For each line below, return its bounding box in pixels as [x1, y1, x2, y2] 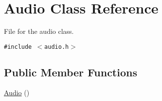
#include [4, 43, 32, 50]
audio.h [44, 43, 69, 50]
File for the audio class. [4, 26, 74, 36]
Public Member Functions [4, 64, 137, 79]
